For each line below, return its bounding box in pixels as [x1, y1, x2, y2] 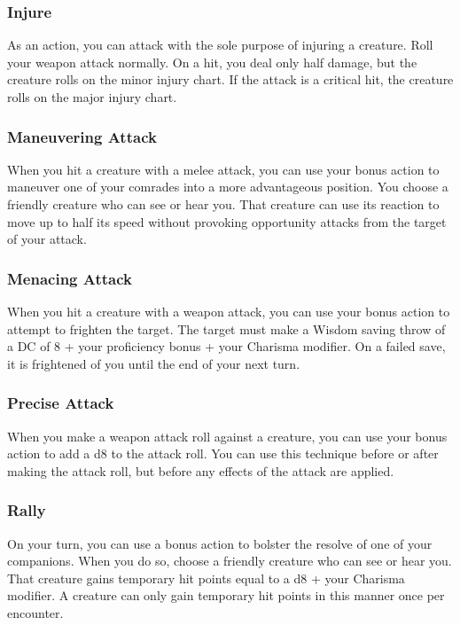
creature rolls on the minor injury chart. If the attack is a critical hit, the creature [7, 70, 454, 89]
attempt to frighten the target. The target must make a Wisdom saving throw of [7, 319, 446, 338]
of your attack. [7, 230, 87, 248]
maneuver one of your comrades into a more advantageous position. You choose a [7, 177, 448, 196]
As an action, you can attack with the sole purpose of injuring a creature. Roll [7, 35, 433, 54]
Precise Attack [7, 392, 114, 414]
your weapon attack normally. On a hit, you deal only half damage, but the [7, 52, 417, 71]
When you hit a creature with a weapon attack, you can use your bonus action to [7, 302, 450, 320]
